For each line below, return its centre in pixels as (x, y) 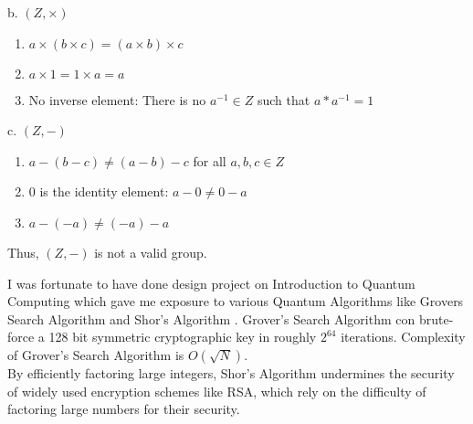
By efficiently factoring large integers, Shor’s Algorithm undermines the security (231, 372)
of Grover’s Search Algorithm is (96, 354)
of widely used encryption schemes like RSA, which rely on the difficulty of (217, 391)
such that (284, 99)
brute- (436, 318)
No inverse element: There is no (117, 99)
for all (210, 160)
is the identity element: (104, 191)
